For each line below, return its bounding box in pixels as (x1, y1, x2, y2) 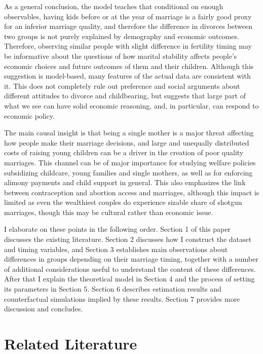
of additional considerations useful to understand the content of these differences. (4, 263, 256, 274)
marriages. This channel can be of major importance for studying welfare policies (4, 157, 256, 167)
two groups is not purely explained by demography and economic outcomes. (4, 30, 239, 41)
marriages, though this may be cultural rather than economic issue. (4, 206, 213, 217)
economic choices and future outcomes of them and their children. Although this (4, 60, 254, 71)
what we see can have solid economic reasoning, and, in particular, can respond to (4, 100, 259, 111)
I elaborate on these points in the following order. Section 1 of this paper (4, 224, 231, 234)
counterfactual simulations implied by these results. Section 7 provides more (4, 293, 240, 304)
